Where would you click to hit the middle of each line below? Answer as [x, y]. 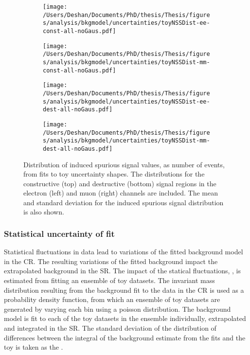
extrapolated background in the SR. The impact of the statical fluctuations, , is [123, 271]
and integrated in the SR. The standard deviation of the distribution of [110, 328]
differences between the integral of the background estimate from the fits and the [125, 337]
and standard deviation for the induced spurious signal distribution [124, 202]
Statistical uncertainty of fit [59, 233]
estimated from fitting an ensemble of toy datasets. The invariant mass [109, 280]
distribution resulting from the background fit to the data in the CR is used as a [124, 290]
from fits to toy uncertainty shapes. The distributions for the [114, 174]
